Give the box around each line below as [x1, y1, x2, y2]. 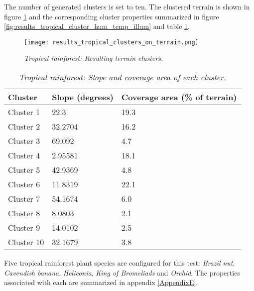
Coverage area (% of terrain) [121, 91, 237, 103]
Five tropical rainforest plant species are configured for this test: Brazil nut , [4, 258, 235, 268]
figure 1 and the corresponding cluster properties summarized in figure [4, 11, 219, 21]
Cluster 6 [8, 178, 40, 190]
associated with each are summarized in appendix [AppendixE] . [4, 277, 198, 288]
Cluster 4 [8, 149, 40, 161]
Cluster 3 [8, 135, 40, 147]
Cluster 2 [8, 121, 40, 133]
